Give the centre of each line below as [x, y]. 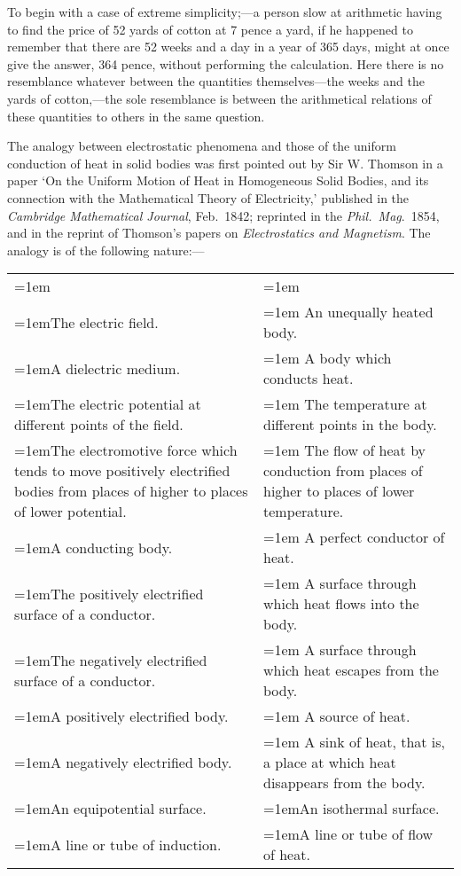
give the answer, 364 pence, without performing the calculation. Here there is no [226, 63]
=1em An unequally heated [348, 312]
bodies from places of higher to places [131, 491]
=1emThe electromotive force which [126, 450]
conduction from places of [343, 471]
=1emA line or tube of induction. [118, 844]
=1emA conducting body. [94, 547]
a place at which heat [329, 763]
